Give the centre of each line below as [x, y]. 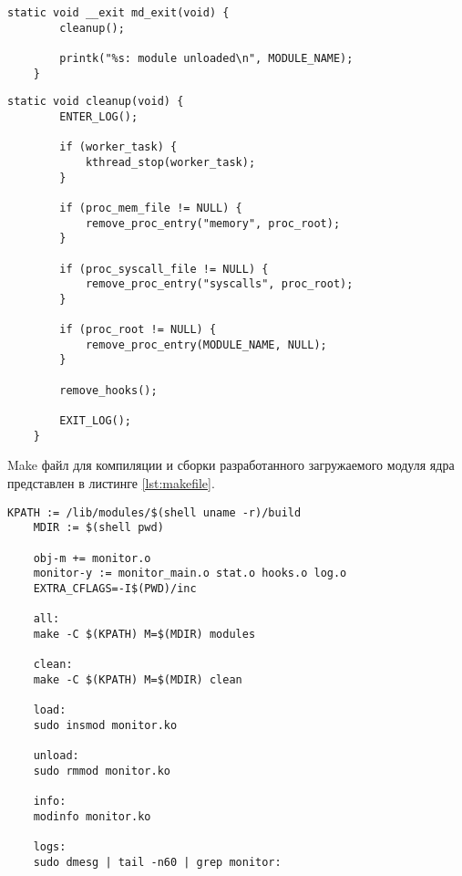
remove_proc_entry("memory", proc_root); [213, 223]
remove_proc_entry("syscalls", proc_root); [219, 284]
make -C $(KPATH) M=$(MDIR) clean [138, 679]
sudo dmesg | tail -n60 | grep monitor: [157, 862]
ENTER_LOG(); [99, 116]
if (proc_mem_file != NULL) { [151, 208]
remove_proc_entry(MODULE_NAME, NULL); [206, 344]
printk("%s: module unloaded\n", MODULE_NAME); [206, 58]
